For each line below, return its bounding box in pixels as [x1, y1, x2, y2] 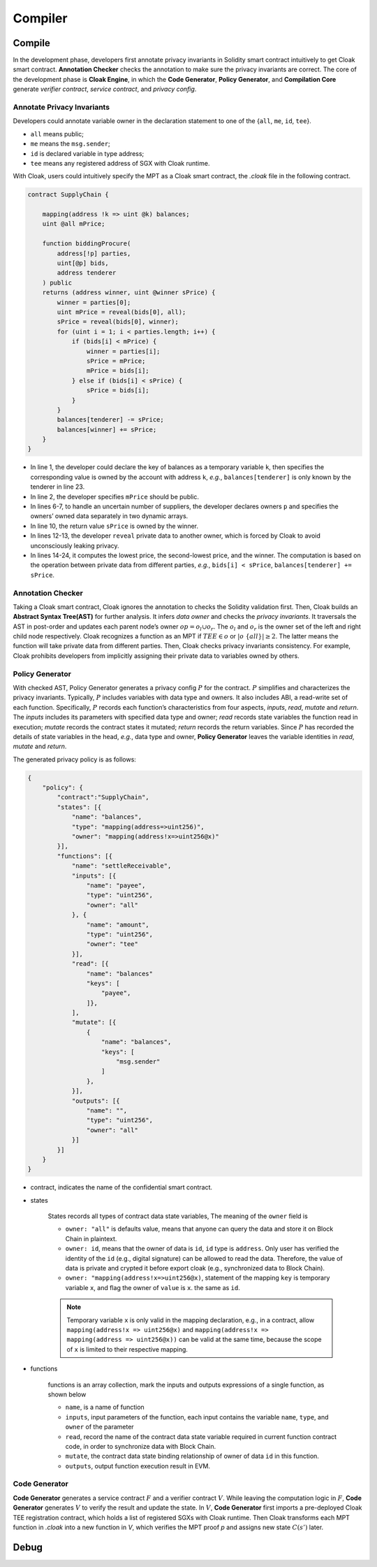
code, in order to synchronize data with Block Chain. [65, 1442, 216, 1450]
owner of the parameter [65, 1423, 134, 1431]
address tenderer [57, 269, 117, 277]
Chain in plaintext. [65, 1234, 117, 1243]
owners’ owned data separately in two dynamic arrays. [30, 512, 188, 520]
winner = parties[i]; [86, 347, 161, 355]
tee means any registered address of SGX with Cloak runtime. [30, 159, 210, 167]
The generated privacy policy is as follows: [13, 755, 136, 764]
